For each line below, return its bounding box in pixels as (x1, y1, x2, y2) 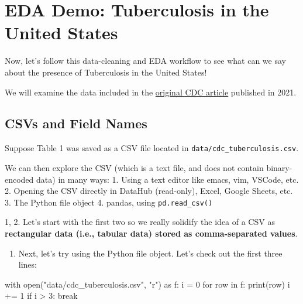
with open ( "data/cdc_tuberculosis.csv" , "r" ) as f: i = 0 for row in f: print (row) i (5, 278, 290, 290)
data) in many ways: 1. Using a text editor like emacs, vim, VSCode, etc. (36, 173, 299, 185)
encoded (5, 173, 34, 185)
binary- (266, 161, 292, 173)
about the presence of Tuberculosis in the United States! (5, 66, 207, 78)
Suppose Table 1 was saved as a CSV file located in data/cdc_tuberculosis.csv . (5, 142, 299, 154)
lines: (18, 258, 37, 271)
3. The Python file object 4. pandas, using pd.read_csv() (5, 196, 213, 208)
